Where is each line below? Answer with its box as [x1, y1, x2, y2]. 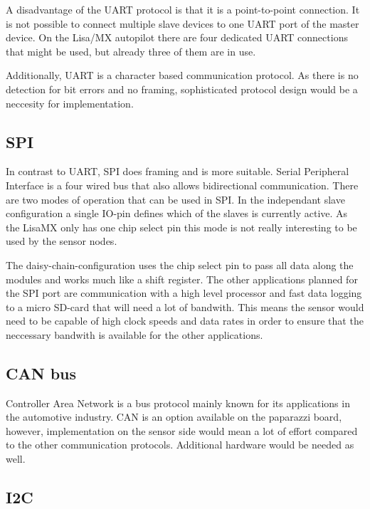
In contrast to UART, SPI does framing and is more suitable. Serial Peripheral [6, 164, 349, 179]
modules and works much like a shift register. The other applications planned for [6, 271, 358, 286]
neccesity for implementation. [6, 95, 134, 110]
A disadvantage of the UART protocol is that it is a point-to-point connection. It [6, 2, 360, 16]
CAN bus [6, 362, 77, 384]
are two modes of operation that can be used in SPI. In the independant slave [6, 191, 345, 206]
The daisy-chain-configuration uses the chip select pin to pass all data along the [6, 257, 354, 272]
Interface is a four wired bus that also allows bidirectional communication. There [6, 177, 359, 192]
